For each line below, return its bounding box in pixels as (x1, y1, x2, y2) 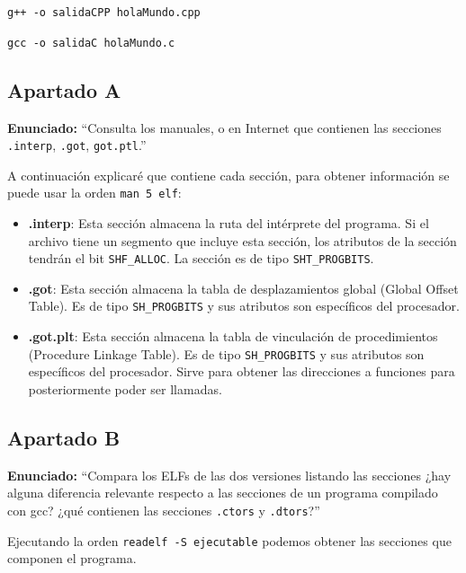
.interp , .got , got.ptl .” (7, 136, 147, 154)
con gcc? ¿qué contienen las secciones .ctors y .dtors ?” (7, 500, 320, 519)
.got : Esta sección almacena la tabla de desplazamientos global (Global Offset (28, 278, 459, 297)
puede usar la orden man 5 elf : (7, 183, 182, 202)
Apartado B (7, 423, 121, 451)
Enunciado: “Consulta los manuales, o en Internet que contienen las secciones (7, 118, 442, 137)
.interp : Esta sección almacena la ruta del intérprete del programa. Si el (28, 214, 429, 233)
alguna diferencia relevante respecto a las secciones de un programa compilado (7, 483, 438, 502)
